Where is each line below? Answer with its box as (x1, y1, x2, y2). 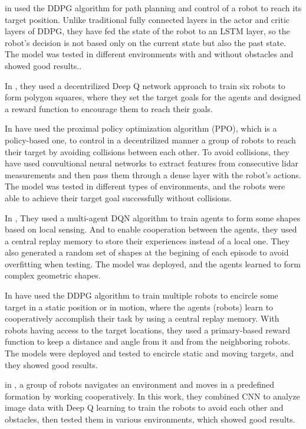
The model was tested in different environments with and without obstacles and (5, 48, 294, 60)
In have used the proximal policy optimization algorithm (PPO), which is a (5, 122, 277, 135)
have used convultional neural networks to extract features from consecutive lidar (5, 157, 298, 169)
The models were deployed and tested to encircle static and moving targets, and (5, 347, 294, 359)
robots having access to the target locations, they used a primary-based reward (5, 323, 291, 336)
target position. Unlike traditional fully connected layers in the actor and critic (5, 13, 289, 25)
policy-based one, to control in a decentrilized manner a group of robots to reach (5, 133, 296, 146)
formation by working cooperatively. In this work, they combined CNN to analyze (5, 389, 300, 402)
